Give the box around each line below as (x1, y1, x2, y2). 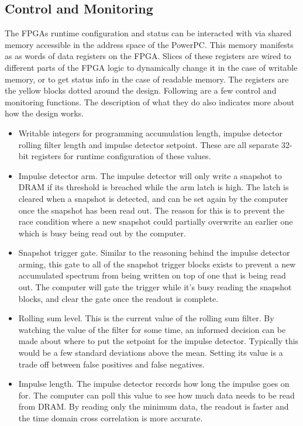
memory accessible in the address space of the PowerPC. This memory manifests (5, 38, 294, 50)
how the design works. (5, 107, 84, 119)
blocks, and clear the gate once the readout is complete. (18, 292, 219, 304)
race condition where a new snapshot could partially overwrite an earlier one (18, 215, 293, 228)
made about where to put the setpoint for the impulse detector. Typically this (18, 335, 299, 347)
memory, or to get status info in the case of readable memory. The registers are (5, 73, 289, 85)
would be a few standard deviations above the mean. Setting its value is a (18, 346, 283, 359)
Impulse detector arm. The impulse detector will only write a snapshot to (18, 169, 282, 181)
